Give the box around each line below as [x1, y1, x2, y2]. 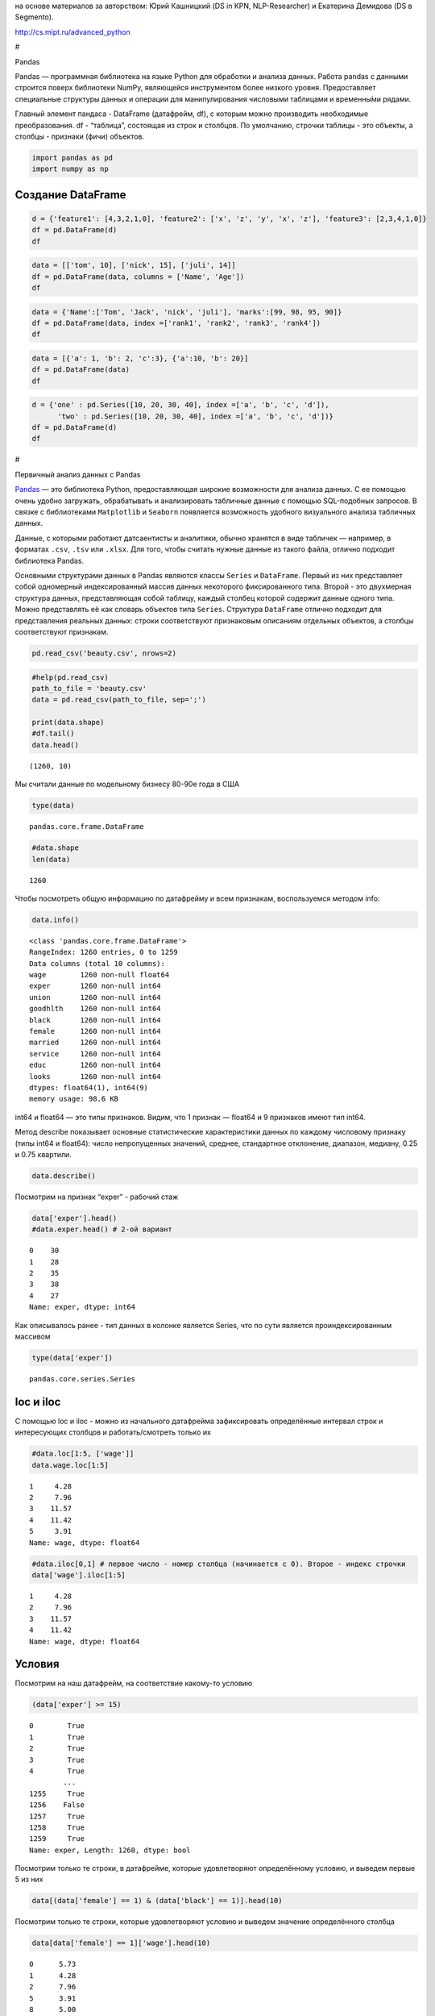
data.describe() [31, 1171, 97, 1181]
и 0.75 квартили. [14, 1149, 72, 1159]
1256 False [29, 1801, 85, 1810]
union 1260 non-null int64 [29, 993, 161, 1002]
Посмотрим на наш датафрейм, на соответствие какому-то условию [14, 1678, 253, 1689]
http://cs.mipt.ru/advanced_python [14, 27, 130, 36]
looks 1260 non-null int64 [29, 1072, 161, 1081]
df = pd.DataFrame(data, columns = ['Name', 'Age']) [31, 272, 245, 281]
